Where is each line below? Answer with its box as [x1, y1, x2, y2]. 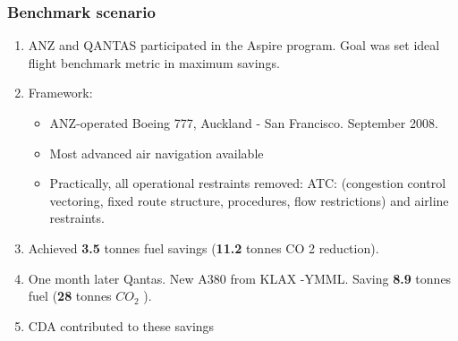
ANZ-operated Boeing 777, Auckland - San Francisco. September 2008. [49, 114, 438, 132]
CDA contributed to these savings [28, 316, 215, 335]
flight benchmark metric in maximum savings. [28, 53, 280, 72]
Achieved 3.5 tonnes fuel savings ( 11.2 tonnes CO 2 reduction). [28, 238, 379, 257]
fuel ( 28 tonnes [28, 286, 112, 305]
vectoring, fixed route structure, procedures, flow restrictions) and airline [49, 191, 449, 209]
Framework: [28, 83, 93, 102]
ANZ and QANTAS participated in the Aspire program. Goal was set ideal [28, 36, 440, 55]
